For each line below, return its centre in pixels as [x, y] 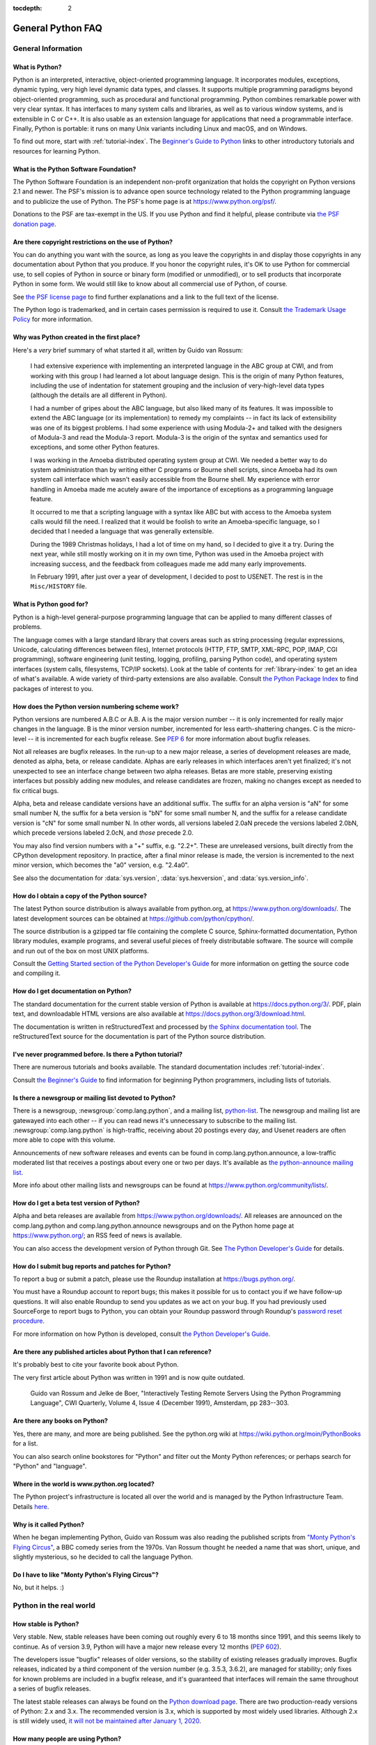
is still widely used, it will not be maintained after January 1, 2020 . [107, 1721]
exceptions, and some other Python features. [95, 447]
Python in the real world [54, 1605]
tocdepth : [28, 8]
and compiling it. [37, 973]
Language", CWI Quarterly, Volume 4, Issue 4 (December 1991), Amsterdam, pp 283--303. [159, 1403]
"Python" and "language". [50, 1466]
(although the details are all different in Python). [99, 395]
